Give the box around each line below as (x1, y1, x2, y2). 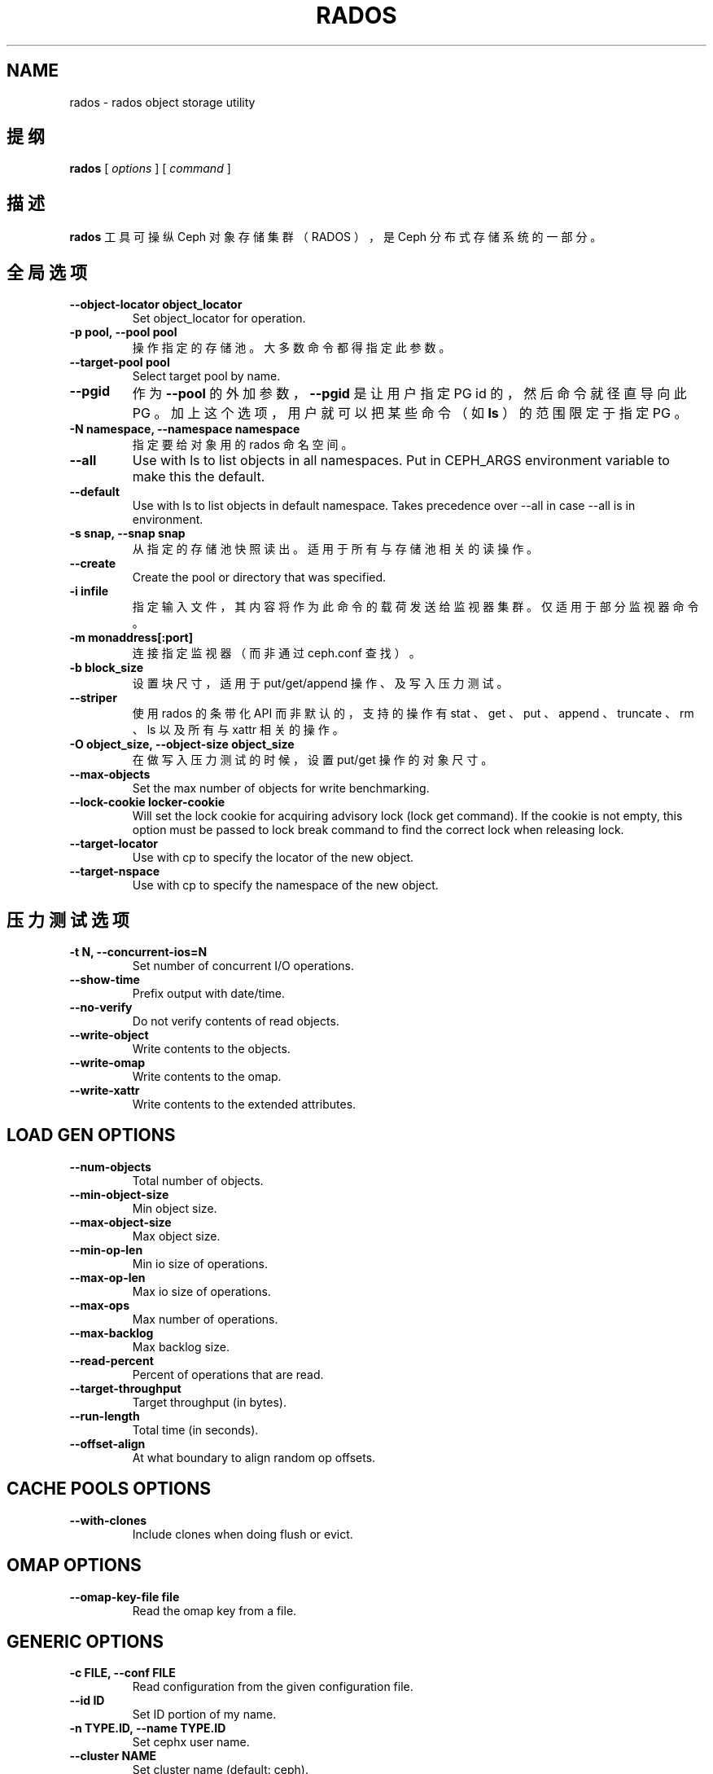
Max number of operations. (132, 1311, 278, 1326)
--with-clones (69, 1513, 147, 1527)
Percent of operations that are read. (132, 1367, 324, 1381)
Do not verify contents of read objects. (132, 1013, 339, 1028)
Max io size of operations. (132, 1284, 271, 1298)
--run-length (69, 1408, 140, 1423)
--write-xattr (69, 1082, 140, 1097)
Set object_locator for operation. (132, 311, 306, 326)
